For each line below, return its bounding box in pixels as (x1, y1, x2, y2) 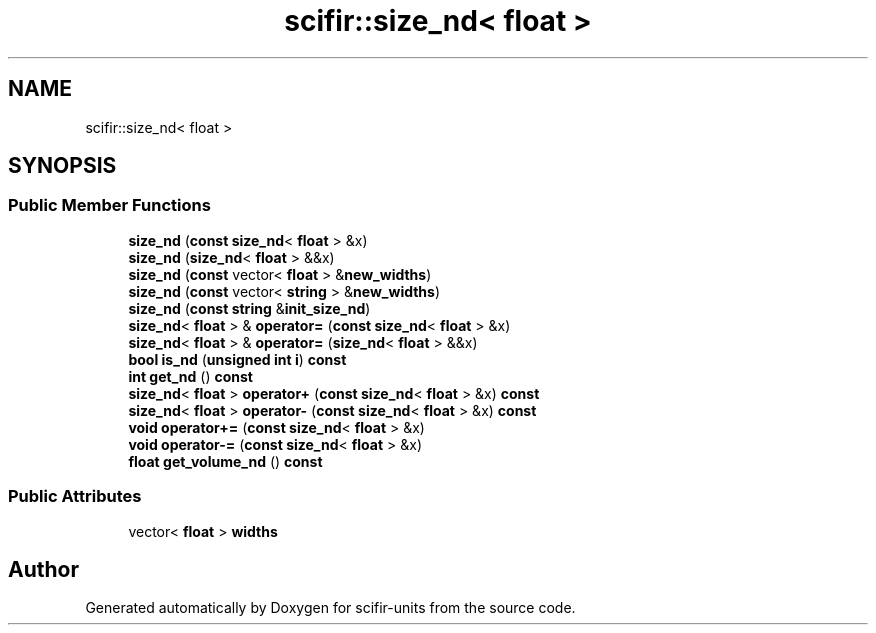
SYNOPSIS (8, 153, 117, 179)
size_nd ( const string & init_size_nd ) (128, 299, 371, 317)
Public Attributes (8, 486, 142, 507)
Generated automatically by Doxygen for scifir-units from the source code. (85, 599, 576, 617)
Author (8, 556, 79, 582)
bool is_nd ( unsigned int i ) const (128, 350, 347, 368)
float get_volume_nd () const (128, 452, 323, 470)
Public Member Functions (8, 195, 211, 216)
